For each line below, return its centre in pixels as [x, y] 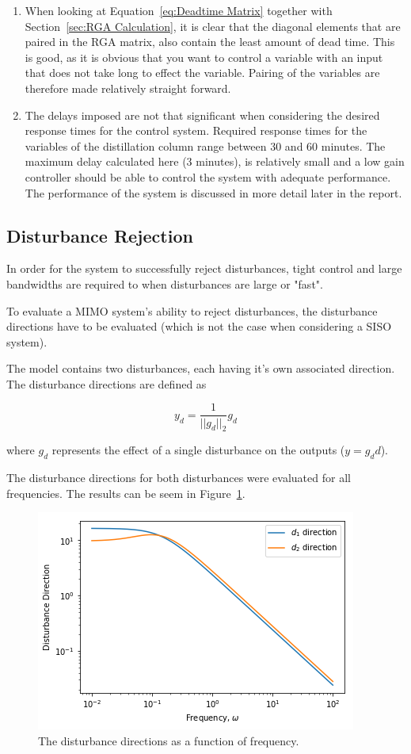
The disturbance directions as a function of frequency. [169, 740]
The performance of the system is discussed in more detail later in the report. [213, 192]
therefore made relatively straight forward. [128, 88]
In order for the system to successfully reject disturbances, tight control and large [204, 268]
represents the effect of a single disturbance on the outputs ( [198, 450]
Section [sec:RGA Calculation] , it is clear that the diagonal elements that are [213, 26]
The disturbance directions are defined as [107, 383]
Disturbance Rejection [100, 235]
